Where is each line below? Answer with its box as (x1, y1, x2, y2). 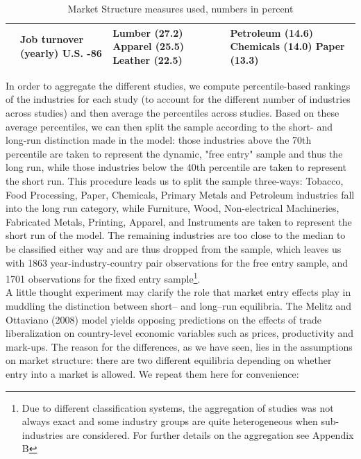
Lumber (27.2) (112, 25, 183, 40)
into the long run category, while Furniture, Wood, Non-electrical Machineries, (6, 201, 339, 215)
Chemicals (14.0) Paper (230, 39, 345, 53)
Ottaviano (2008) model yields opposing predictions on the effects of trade (6, 312, 321, 326)
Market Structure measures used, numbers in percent (67, 1, 294, 15)
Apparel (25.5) (112, 39, 184, 53)
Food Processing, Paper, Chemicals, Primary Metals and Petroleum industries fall (6, 187, 355, 201)
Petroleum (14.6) (230, 25, 313, 40)
